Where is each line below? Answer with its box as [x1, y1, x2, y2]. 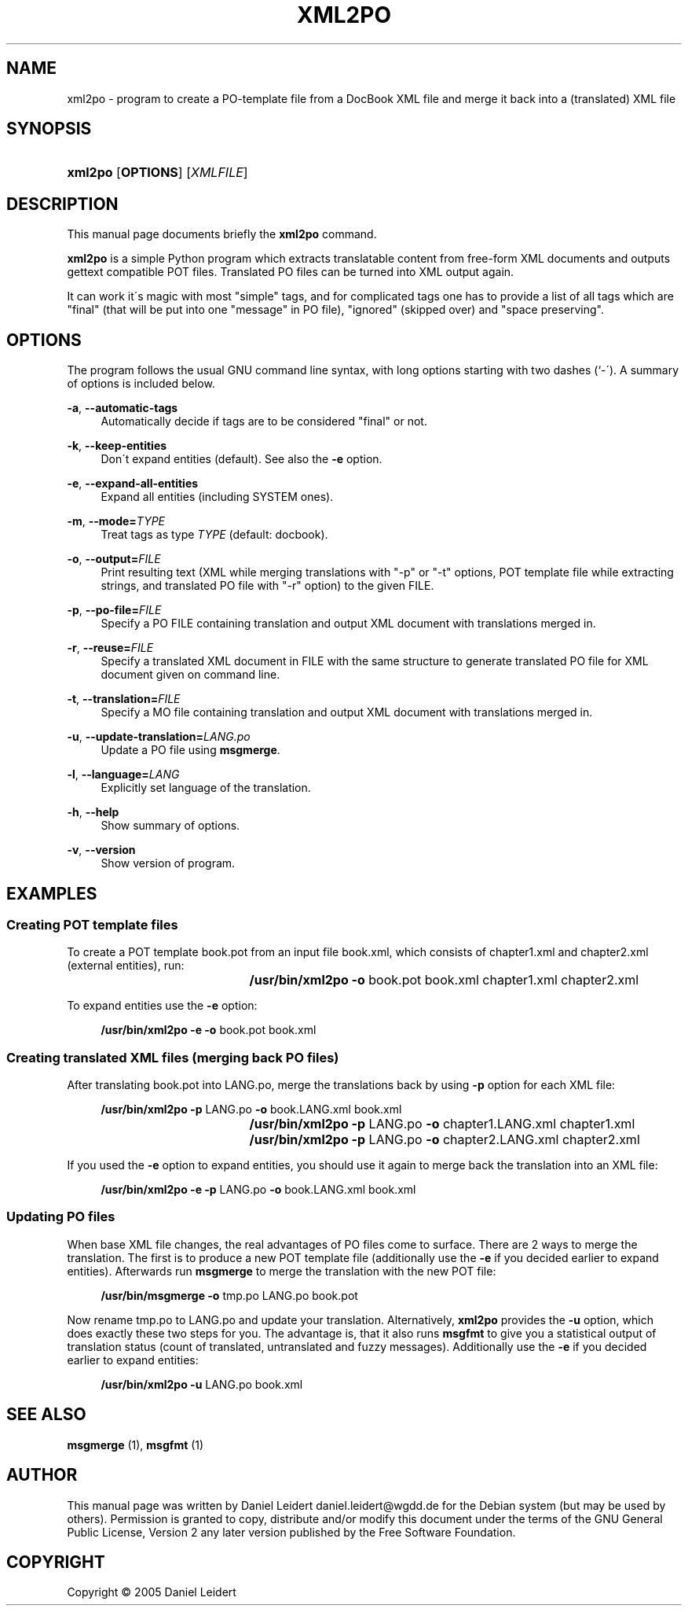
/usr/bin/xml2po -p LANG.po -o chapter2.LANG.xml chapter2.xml [249, 1132, 640, 1148]
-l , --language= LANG [67, 767, 180, 782]
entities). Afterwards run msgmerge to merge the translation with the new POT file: [67, 1264, 496, 1278]
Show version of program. [101, 856, 236, 870]
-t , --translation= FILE [67, 692, 181, 706]
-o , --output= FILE [67, 552, 161, 566]
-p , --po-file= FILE [67, 603, 162, 617]
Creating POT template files [6, 916, 178, 933]
